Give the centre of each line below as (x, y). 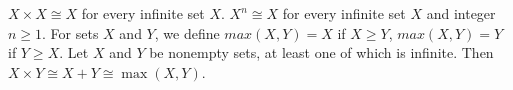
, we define (187, 32)
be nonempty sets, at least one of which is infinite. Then (321, 52)
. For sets (70, 32)
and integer (461, 13)
